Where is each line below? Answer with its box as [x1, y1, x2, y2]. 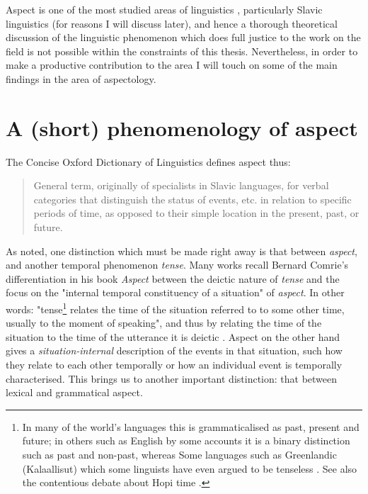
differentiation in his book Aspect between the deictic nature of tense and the [6, 271, 340, 286]
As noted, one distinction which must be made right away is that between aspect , [6, 243, 357, 258]
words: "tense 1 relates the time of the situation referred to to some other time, [6, 300, 345, 316]
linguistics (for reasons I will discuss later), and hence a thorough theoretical [6, 16, 338, 30]
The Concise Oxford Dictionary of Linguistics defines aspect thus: [6, 154, 291, 169]
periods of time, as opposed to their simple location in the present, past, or [33, 206, 360, 220]
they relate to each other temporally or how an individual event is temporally [6, 357, 343, 372]
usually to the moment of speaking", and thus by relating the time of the [6, 315, 322, 330]
